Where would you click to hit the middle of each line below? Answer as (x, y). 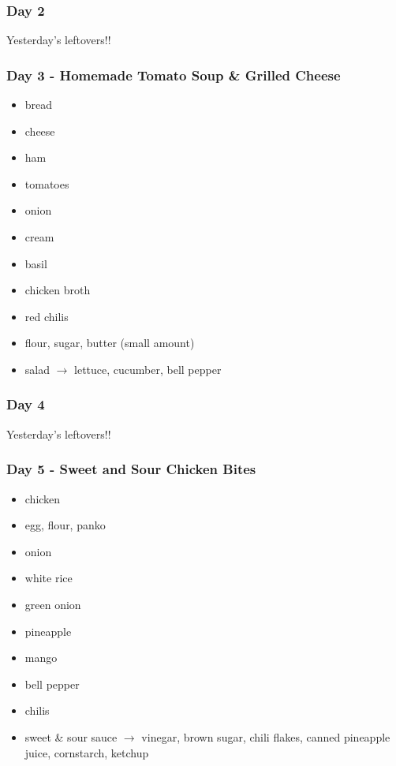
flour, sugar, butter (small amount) (110, 343)
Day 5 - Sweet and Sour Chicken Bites (131, 469)
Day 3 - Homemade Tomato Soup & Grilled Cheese (174, 75)
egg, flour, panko (65, 525)
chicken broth (58, 290)
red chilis (47, 316)
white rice (49, 578)
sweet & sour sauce (71, 736)
